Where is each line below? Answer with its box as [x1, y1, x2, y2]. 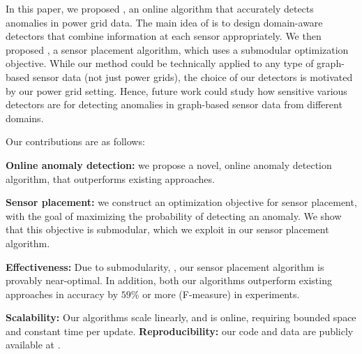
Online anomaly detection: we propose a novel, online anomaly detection [6, 157, 332, 172]
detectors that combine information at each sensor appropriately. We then [6, 29, 322, 43]
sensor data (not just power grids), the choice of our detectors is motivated [32, 69, 353, 84]
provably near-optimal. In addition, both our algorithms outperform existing [6, 273, 332, 288]
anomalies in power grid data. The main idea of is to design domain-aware [6, 15, 323, 29]
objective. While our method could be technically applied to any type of [6, 56, 314, 71]
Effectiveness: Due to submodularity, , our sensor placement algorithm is [6, 259, 324, 274]
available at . [6, 337, 61, 352]
